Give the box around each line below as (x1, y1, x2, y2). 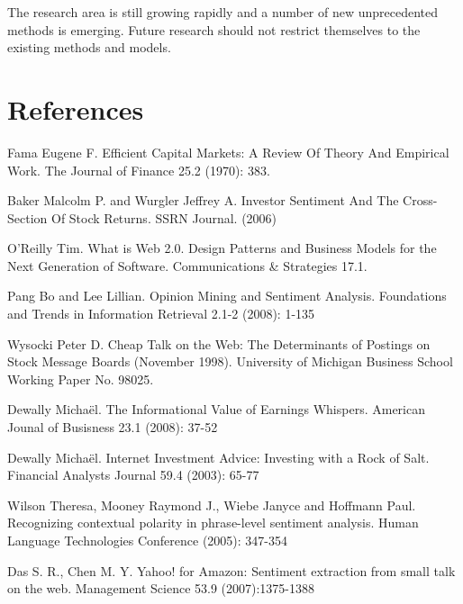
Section (7, 208, 48, 227)
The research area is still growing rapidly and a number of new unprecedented (7, 3, 439, 21)
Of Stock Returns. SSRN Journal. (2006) (50, 208, 277, 227)
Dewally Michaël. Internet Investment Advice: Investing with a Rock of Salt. (7, 447, 430, 466)
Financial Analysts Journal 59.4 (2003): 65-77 (7, 465, 259, 484)
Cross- (403, 191, 438, 210)
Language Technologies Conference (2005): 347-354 (7, 531, 288, 549)
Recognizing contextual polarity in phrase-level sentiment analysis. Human (7, 513, 419, 532)
